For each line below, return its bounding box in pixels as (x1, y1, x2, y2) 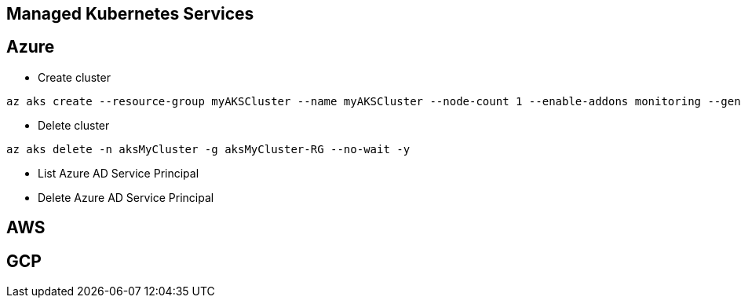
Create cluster (38, 70, 111, 84)
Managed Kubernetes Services (6, 4, 254, 24)
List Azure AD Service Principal (38, 166, 199, 180)
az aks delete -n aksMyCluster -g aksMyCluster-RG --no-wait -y (6, 142, 411, 156)
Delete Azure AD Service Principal (38, 190, 214, 204)
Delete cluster (38, 118, 110, 132)
